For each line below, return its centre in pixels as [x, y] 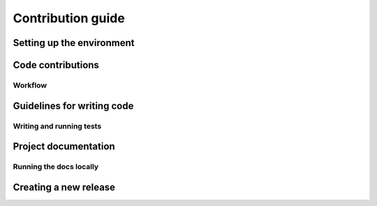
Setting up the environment [74, 43]
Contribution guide [69, 18]
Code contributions [56, 65]
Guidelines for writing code [73, 105]
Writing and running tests [57, 126]
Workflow [30, 85]
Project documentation [64, 146]
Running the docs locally [56, 167]
